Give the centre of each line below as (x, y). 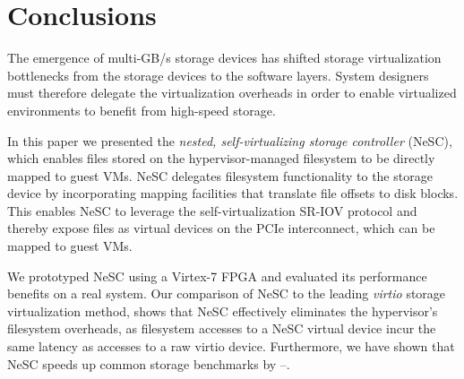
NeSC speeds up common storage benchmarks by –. (149, 363)
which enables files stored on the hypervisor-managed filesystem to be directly (221, 158)
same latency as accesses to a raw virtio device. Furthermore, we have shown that (231, 346)
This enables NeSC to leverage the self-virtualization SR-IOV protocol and (212, 210)
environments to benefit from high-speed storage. (142, 110)
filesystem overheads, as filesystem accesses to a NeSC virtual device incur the (222, 328)
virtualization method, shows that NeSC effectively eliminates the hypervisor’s (223, 310)
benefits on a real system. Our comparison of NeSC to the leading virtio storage (227, 293)
